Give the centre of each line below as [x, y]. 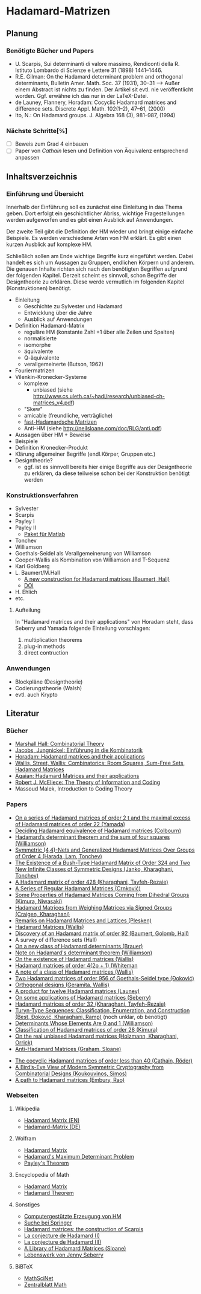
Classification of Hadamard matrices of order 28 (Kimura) [86, 1029]
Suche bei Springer [48, 1223]
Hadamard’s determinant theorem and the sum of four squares [92, 837]
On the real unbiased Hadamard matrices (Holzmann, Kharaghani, [97, 1036]
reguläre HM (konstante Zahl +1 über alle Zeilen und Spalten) [99, 332]
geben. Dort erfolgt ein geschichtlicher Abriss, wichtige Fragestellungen [96, 213]
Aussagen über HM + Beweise [53, 435]
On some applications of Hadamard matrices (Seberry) [83, 997]
